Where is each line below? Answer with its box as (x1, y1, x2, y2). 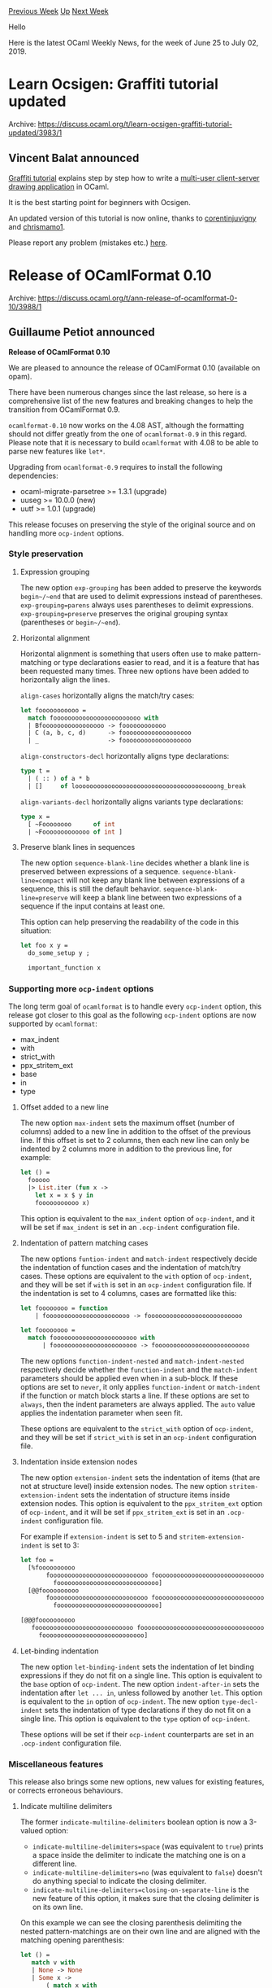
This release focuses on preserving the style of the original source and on (8, 519, 256, 529)
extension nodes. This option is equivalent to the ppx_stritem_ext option (19, 1499, 262, 1509)
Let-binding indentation (19, 1646, 99, 1656)
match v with (31, 1959, 76, 1967)
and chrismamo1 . (8, 221, 66, 231)
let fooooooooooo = (19, 706, 87, 714)
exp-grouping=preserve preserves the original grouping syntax (19, 608, 229, 618)
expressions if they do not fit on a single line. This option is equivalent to (19, 1671, 262, 1680)
